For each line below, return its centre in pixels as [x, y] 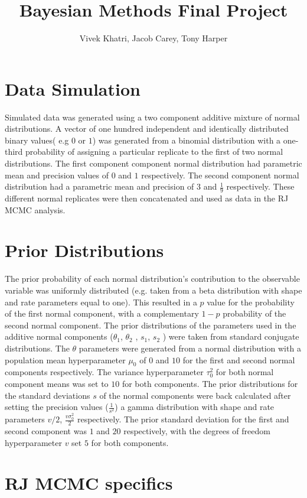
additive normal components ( [59, 336]
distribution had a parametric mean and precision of [99, 186]
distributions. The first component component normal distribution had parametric [153, 163]
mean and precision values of [57, 175]
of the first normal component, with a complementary [102, 313]
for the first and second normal [239, 359]
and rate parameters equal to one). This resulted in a [101, 302]
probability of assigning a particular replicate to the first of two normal [154, 152]
